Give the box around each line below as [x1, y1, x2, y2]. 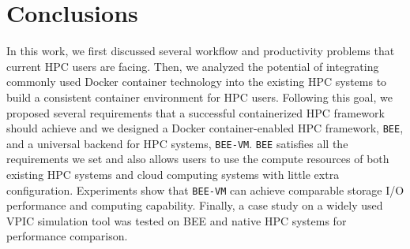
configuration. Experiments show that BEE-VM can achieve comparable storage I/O [6, 181, 404, 198]
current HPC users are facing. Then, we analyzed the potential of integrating [6, 58, 379, 74]
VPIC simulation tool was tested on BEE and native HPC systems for [6, 212, 347, 229]
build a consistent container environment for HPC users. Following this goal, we [6, 88, 393, 105]
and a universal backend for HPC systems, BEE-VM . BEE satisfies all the [6, 135, 348, 151]
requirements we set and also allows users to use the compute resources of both [6, 151, 389, 167]
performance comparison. [6, 228, 128, 244]
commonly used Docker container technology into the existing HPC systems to [6, 73, 387, 90]
